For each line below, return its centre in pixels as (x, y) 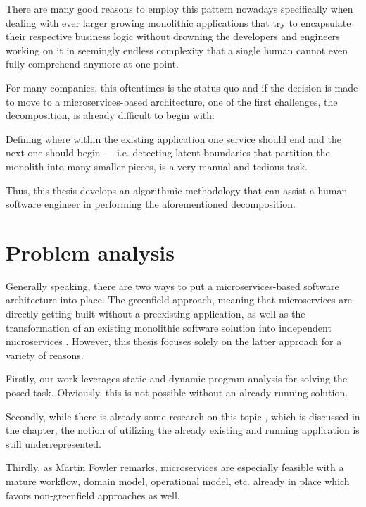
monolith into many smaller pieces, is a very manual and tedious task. (157, 166)
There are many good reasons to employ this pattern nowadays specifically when (179, 8)
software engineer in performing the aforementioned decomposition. (151, 204)
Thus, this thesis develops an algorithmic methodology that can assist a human (177, 190)
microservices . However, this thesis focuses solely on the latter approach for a (174, 341)
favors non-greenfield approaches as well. (93, 495)
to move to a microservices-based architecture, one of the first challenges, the (172, 101)
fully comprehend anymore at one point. (92, 64)
